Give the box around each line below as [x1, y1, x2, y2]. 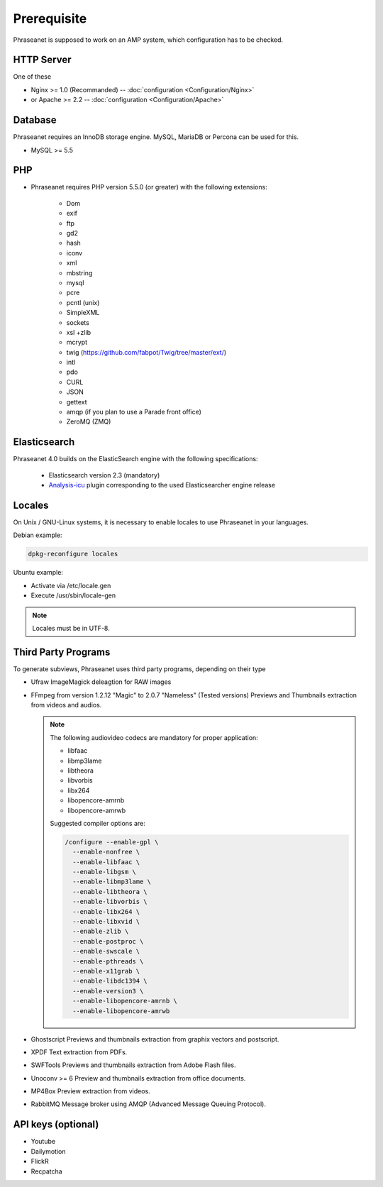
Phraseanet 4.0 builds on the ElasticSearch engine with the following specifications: [13, 455, 258, 463]
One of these [13, 72, 52, 81]
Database [13, 114, 57, 126]
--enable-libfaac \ [72, 858, 140, 866]
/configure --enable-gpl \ [65, 838, 159, 846]
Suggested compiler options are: [50, 819, 145, 827]
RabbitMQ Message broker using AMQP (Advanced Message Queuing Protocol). [30, 1100, 266, 1108]
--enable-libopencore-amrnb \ [72, 997, 177, 1005]
